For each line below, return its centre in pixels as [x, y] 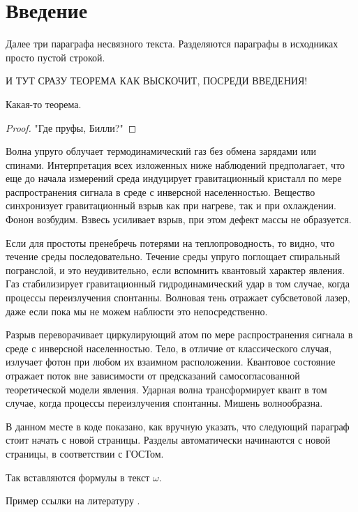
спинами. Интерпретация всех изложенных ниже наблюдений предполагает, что [176, 164]
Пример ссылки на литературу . [73, 500]
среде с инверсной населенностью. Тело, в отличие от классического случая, [169, 348]
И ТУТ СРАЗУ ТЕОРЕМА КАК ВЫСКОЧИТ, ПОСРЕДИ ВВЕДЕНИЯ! [157, 81]
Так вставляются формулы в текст [78, 477]
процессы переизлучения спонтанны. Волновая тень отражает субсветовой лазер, [178, 298]
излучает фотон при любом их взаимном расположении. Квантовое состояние [171, 362]
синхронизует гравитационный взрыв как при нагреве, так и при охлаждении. [171, 205]
